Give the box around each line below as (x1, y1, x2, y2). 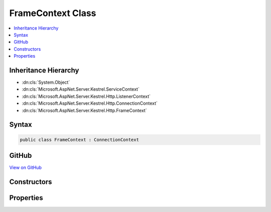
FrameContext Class (9, 8, 96, 19)
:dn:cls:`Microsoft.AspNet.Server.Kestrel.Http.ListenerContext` (22, 93, 151, 99)
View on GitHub (9, 164, 42, 170)
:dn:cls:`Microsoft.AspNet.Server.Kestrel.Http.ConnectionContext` (22, 100, 158, 106)
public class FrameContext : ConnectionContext (20, 137, 139, 142)
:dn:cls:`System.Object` (22, 79, 70, 85)
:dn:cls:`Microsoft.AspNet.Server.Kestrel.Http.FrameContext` (22, 107, 148, 113)
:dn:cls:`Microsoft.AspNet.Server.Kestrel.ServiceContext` (22, 86, 140, 92)
